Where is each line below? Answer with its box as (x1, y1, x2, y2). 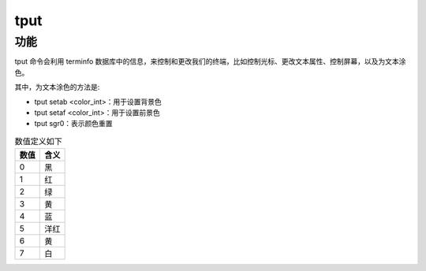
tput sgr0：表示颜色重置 (34, 119, 114, 128)
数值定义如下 (14, 135, 63, 147)
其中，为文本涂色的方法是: (14, 83, 100, 92)
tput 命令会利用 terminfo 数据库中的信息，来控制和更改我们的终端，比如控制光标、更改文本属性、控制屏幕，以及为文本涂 (14, 57, 406, 66)
